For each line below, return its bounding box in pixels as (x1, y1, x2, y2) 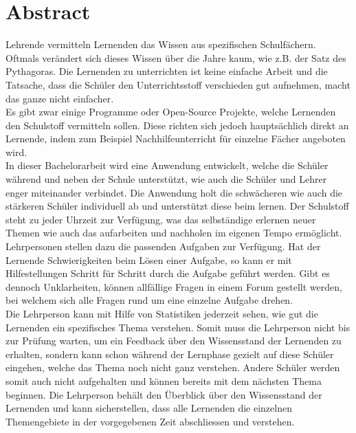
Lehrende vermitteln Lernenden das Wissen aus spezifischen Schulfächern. (5, 37, 316, 52)
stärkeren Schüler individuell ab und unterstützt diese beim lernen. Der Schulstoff (5, 199, 349, 213)
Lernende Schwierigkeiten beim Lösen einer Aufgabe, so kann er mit (5, 252, 292, 267)
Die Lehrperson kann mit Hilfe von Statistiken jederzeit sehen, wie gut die (5, 307, 318, 320)
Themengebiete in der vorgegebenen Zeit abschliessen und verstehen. (5, 414, 295, 428)
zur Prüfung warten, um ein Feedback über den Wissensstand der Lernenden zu (5, 333, 342, 348)
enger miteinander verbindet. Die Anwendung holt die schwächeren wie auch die (5, 185, 343, 199)
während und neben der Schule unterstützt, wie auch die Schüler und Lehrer (5, 172, 327, 186)
